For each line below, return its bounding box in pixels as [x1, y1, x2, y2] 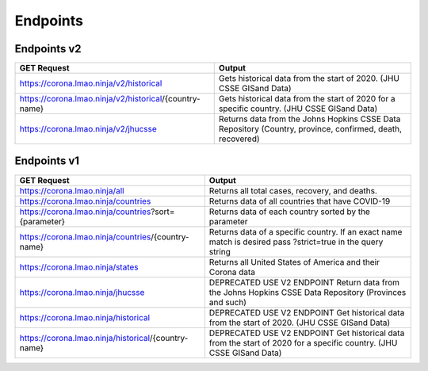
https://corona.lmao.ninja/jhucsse [19, 286, 145, 297]
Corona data [208, 266, 256, 277]
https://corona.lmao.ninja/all [19, 185, 124, 196]
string [208, 246, 231, 257]
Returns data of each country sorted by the [208, 206, 370, 217]
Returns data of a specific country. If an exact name [208, 226, 403, 237]
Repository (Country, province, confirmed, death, [218, 124, 403, 135]
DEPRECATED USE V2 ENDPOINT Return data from [208, 277, 400, 288]
